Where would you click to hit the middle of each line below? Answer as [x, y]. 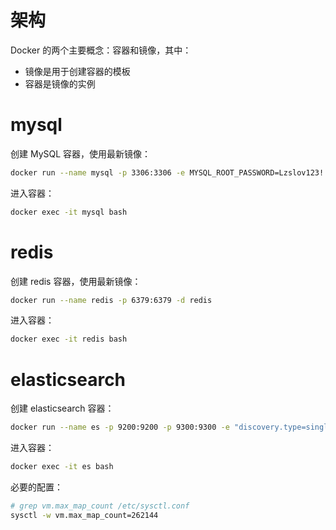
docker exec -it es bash [62, 467]
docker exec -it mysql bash [69, 212]
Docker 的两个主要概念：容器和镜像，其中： [101, 50]
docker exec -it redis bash [69, 339]
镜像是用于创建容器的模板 [77, 71]
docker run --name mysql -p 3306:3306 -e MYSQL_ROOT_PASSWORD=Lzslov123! [167, 172]
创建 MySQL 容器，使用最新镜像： [81, 153]
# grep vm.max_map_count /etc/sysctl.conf [100, 506]
